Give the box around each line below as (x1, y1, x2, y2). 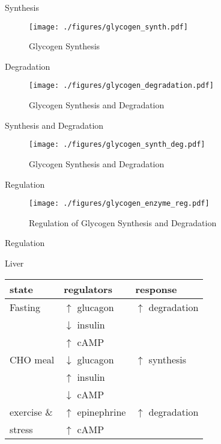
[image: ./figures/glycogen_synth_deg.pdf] (29, 140, 205, 149)
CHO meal (10, 352, 55, 366)
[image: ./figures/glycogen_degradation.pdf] (29, 81, 214, 90)
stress (10, 422, 33, 436)
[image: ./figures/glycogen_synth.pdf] (29, 22, 188, 31)
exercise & (10, 404, 53, 419)
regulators (64, 282, 112, 296)
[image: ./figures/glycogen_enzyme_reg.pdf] (29, 199, 210, 208)
